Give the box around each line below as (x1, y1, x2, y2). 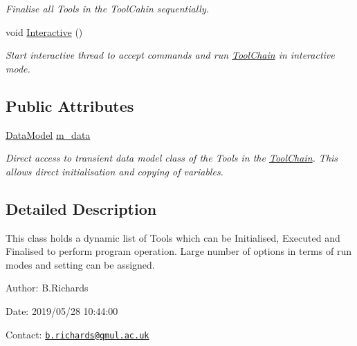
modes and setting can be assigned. (6, 257, 155, 271)
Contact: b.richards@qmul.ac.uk (6, 327, 149, 341)
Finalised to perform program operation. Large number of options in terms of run (6, 244, 351, 258)
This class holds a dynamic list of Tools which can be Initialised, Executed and (6, 230, 340, 244)
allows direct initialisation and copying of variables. (6, 164, 223, 178)
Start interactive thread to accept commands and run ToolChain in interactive (6, 48, 335, 62)
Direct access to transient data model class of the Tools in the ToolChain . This (6, 151, 338, 165)
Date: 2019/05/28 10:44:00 (6, 303, 118, 318)
